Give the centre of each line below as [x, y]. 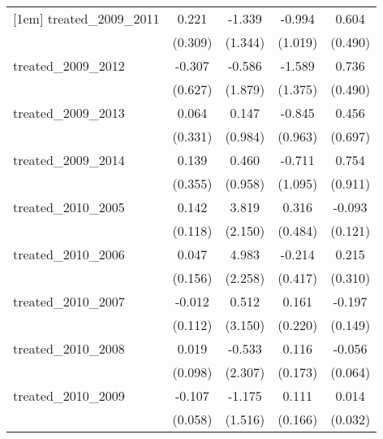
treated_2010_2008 [69, 348]
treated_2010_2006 [69, 254]
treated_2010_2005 [69, 207]
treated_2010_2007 [69, 301]
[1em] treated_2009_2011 [86, 18]
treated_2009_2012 [69, 65]
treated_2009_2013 [69, 113]
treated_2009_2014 [69, 160]
